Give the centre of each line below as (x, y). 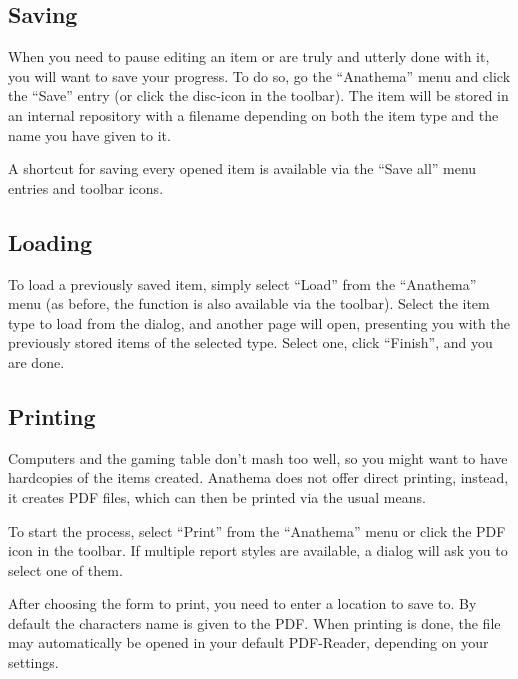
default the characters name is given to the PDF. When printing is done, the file (254, 622)
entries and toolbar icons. (86, 187)
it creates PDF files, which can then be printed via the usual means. (217, 496)
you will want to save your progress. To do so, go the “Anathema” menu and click (259, 75)
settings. (33, 662)
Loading (50, 241)
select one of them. (65, 569)
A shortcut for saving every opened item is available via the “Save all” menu (242, 168)
